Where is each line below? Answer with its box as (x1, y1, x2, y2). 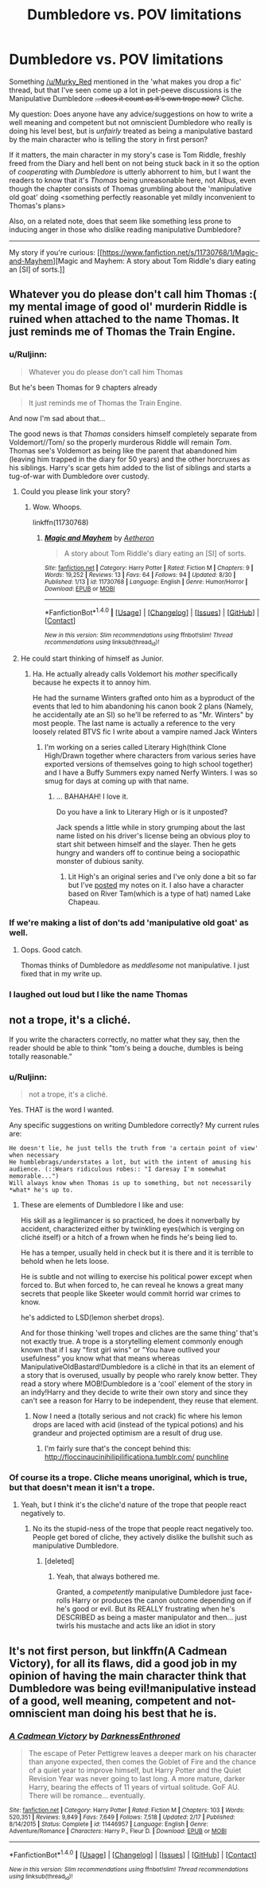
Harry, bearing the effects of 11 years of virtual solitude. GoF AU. (28, 1782, 240, 1792)
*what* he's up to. (9, 1186, 74, 1194)
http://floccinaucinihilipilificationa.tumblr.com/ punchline (44, 1452, 229, 1462)
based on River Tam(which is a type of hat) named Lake (68, 889, 251, 898)
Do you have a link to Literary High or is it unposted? (56, 807, 228, 816)
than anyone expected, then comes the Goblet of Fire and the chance (28, 1757, 257, 1766)
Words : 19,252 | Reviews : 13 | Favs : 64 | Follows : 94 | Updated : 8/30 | (44, 571, 236, 579)
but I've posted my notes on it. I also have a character (68, 880, 244, 889)
